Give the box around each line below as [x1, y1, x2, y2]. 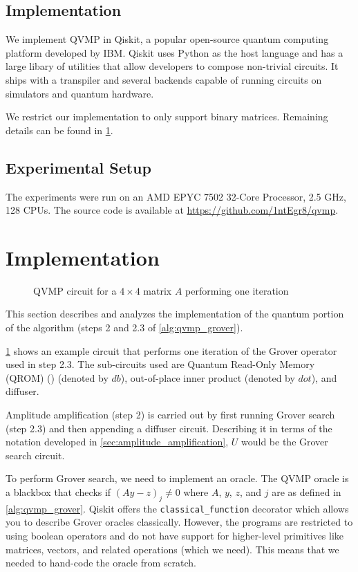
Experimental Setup [6, 156, 151, 178]
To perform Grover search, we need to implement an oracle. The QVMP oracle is [6, 471, 349, 486]
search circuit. [6, 448, 65, 462]
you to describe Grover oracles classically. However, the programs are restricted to [6, 515, 353, 529]
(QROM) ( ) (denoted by [6, 370, 109, 385]
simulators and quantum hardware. [6, 86, 154, 100]
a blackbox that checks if [6, 485, 111, 499]
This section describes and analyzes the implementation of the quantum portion [6, 306, 344, 321]
